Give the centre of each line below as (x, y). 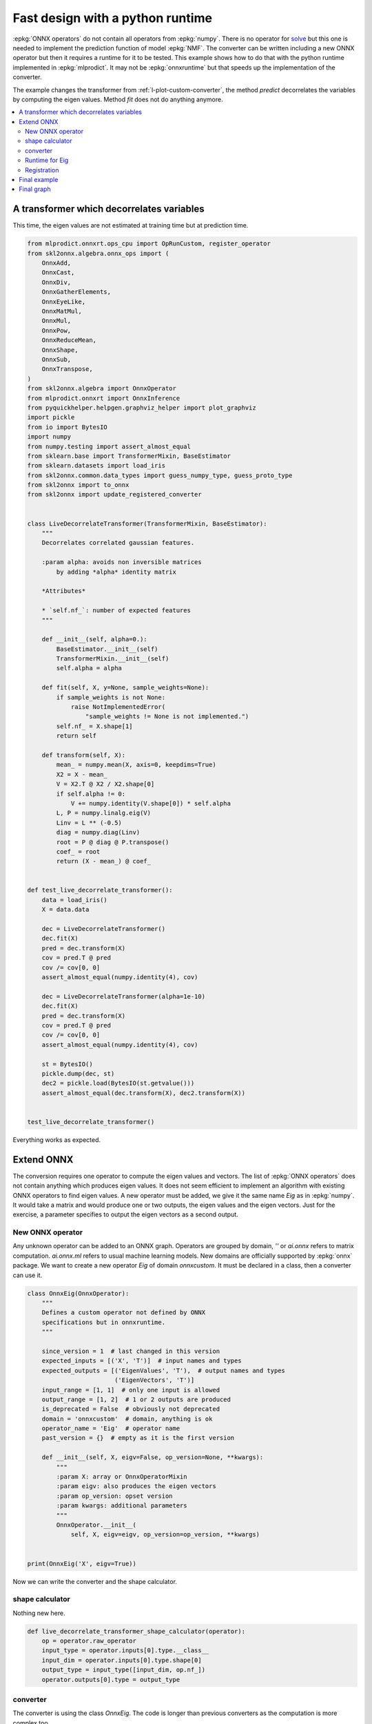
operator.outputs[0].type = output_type (111, 1680)
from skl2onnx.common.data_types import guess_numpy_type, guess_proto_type (160, 475)
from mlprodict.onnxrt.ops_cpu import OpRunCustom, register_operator (149, 244)
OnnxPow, (56, 330)
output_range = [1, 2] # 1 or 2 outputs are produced (136, 1399)
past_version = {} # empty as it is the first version (138, 1438)
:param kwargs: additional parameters (122, 1506)
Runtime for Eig (47, 160)
